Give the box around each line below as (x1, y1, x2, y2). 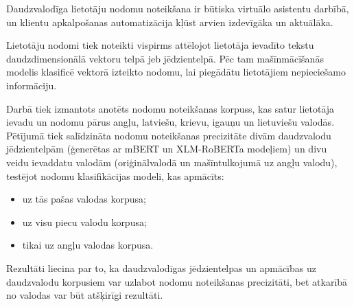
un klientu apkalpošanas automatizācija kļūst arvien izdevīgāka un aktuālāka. (6, 14, 333, 29)
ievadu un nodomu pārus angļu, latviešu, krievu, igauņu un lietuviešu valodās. (6, 115, 335, 129)
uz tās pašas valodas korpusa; (22, 192, 146, 206)
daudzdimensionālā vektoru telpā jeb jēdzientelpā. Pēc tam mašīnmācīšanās (6, 51, 324, 65)
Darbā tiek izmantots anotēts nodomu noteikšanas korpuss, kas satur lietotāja (6, 101, 335, 115)
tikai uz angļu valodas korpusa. (22, 238, 154, 252)
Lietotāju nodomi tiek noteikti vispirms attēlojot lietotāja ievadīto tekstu (6, 38, 314, 52)
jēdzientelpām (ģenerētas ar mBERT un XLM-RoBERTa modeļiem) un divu (6, 141, 327, 156)
